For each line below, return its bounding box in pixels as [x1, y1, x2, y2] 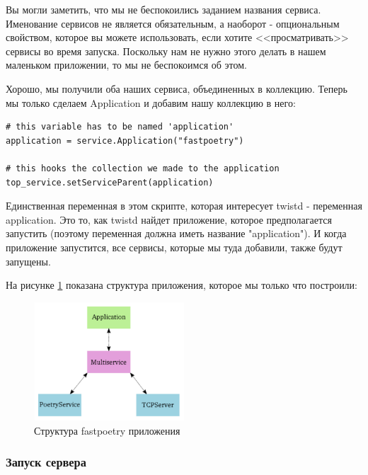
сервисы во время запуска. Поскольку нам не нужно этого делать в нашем [6, 43, 326, 58]
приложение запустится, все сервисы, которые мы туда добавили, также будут [6, 239, 343, 254]
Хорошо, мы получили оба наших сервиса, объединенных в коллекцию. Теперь [6, 81, 347, 96]
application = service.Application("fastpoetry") [6, 135, 244, 146]
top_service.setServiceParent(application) [6, 177, 214, 188]
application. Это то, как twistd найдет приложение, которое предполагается [6, 212, 332, 227]
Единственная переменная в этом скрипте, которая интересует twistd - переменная [6, 198, 362, 213]
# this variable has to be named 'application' [6, 122, 234, 132]
